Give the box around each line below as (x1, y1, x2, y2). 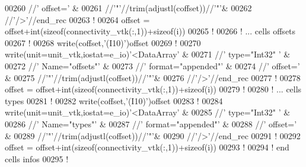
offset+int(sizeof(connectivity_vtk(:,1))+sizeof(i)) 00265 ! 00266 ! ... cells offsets (5, 25, 296, 37)
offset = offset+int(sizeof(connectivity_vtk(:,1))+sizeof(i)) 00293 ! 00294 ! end (5, 141, 289, 153)
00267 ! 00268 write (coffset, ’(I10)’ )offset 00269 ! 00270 (5, 36, 201, 49)
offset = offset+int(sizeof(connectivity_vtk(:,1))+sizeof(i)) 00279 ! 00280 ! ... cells (5, 83, 302, 95)
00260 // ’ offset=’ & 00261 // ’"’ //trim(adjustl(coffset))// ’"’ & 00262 (5, 2, 252, 14)
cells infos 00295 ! (5, 152, 69, 165)
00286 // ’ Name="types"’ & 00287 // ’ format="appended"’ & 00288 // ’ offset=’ (5, 117, 297, 130)
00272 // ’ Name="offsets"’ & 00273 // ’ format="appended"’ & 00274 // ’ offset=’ (5, 59, 300, 72)
